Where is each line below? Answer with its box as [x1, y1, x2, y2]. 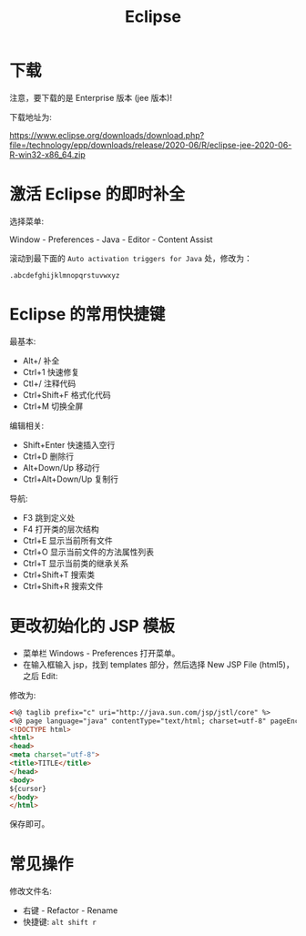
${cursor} [9, 784, 47, 793]
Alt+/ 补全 [22, 355, 60, 366]
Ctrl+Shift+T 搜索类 [22, 569, 96, 580]
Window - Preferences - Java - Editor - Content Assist [9, 234, 213, 245]
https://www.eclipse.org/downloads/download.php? [9, 129, 205, 140]
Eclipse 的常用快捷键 [9, 304, 166, 325]
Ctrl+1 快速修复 [22, 366, 80, 377]
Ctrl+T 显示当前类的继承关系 [22, 557, 129, 568]
